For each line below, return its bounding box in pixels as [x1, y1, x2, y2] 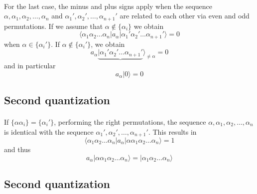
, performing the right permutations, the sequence [54, 116, 206, 127]
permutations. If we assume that [4, 20, 103, 31]
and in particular [4, 60, 56, 70]
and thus [4, 144, 31, 154]
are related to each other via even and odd [120, 10, 250, 21]
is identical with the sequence [4, 126, 94, 137]
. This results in [148, 126, 197, 137]
